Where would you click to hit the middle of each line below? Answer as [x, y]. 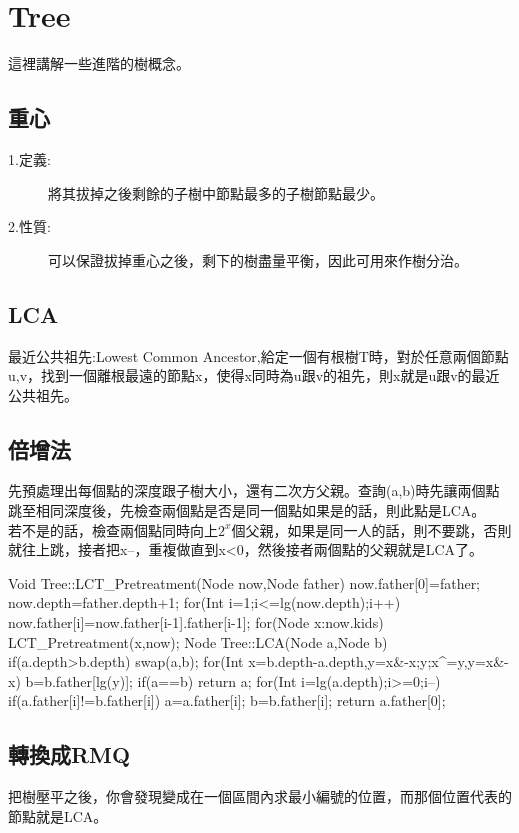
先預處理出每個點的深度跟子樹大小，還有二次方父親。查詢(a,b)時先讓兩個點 [254, 490]
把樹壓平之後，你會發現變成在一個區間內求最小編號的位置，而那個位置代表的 [260, 796]
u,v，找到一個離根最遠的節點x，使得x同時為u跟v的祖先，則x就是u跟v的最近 [254, 375]
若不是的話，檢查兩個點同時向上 [113, 529]
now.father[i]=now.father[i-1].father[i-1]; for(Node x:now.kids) [196, 622]
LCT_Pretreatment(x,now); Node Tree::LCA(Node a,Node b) [198, 641]
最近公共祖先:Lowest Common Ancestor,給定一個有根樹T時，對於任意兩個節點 [258, 355]
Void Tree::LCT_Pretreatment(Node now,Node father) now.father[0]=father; [244, 582]
